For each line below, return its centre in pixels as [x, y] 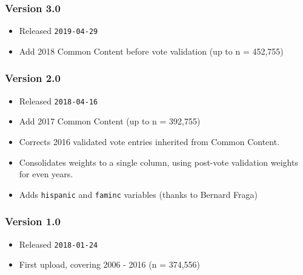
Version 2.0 [33, 78]
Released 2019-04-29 [58, 31]
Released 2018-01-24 [58, 244]
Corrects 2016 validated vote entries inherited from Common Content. [149, 141]
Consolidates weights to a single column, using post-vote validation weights [158, 162]
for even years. [46, 174]
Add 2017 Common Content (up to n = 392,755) [110, 121]
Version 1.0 [33, 221]
